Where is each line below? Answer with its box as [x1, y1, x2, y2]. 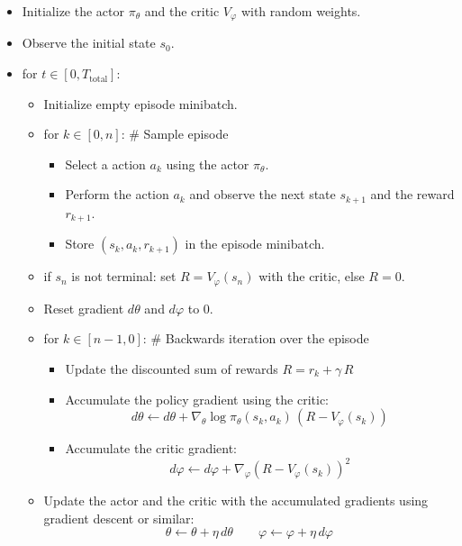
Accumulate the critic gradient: [65, 439, 238, 458]
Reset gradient [43, 298, 124, 317]
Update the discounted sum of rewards [65, 359, 278, 378]
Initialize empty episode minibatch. [43, 94, 238, 113]
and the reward [370, 185, 455, 204]
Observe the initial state [22, 33, 156, 52]
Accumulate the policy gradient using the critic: [65, 389, 329, 408]
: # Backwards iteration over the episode [142, 329, 369, 348]
